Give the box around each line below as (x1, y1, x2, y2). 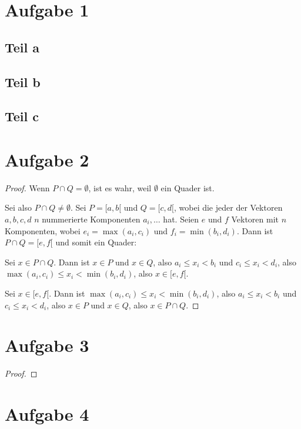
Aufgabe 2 (5, 147, 89, 171)
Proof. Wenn (5, 181, 50, 194)
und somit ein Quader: (55, 236, 137, 248)
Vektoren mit (231, 213, 279, 225)
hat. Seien (163, 213, 199, 225)
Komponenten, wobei (5, 224, 81, 237)
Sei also (5, 201, 32, 214)
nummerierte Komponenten (42, 213, 141, 225)
